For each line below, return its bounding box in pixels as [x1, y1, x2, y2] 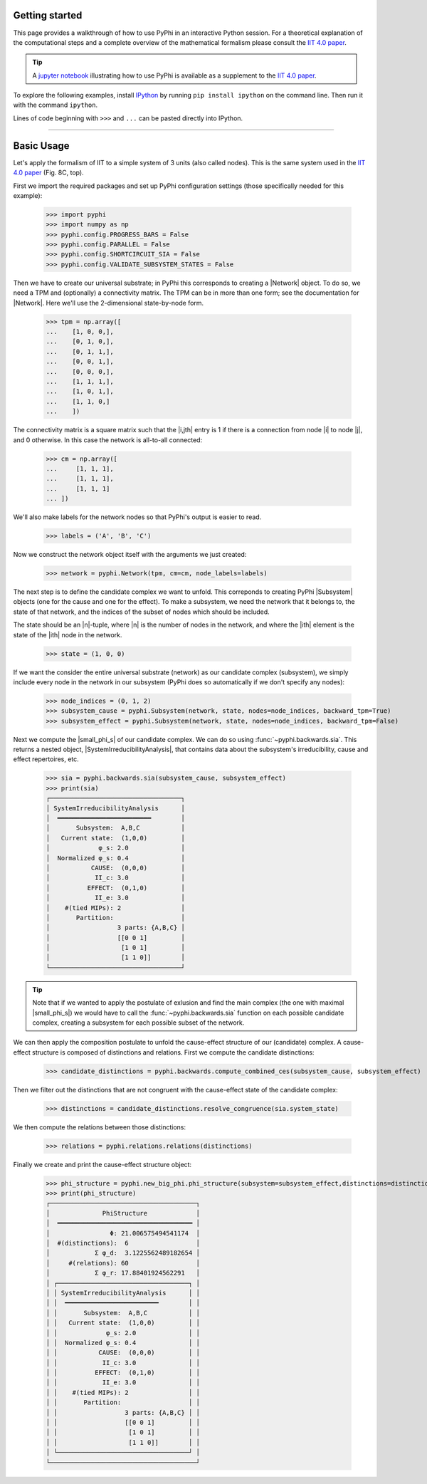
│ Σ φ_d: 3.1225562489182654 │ [46, 1249, 201, 1257]
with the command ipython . [13, 100, 98, 110]
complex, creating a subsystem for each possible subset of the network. [32, 1018, 245, 1027]
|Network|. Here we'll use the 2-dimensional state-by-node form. [13, 298, 204, 307]
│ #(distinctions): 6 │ [46, 1239, 201, 1248]
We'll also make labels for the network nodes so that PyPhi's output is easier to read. [13, 513, 262, 521]
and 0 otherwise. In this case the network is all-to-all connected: [13, 435, 203, 444]
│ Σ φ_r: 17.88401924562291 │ [46, 1269, 201, 1277]
